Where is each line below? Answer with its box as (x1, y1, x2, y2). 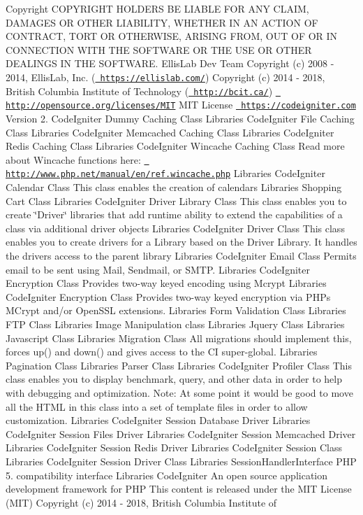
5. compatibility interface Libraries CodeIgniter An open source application (6, 467, 328, 482)
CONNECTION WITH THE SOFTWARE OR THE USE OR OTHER (6, 42, 312, 57)
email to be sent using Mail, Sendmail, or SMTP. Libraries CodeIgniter (6, 262, 310, 276)
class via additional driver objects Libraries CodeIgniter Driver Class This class (6, 220, 345, 235)
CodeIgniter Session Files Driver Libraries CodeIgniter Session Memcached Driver (6, 426, 356, 441)
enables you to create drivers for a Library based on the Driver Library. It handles (6, 234, 357, 249)
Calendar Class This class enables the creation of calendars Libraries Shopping (6, 180, 342, 195)
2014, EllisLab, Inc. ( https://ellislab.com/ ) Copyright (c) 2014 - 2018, (6, 69, 325, 84)
